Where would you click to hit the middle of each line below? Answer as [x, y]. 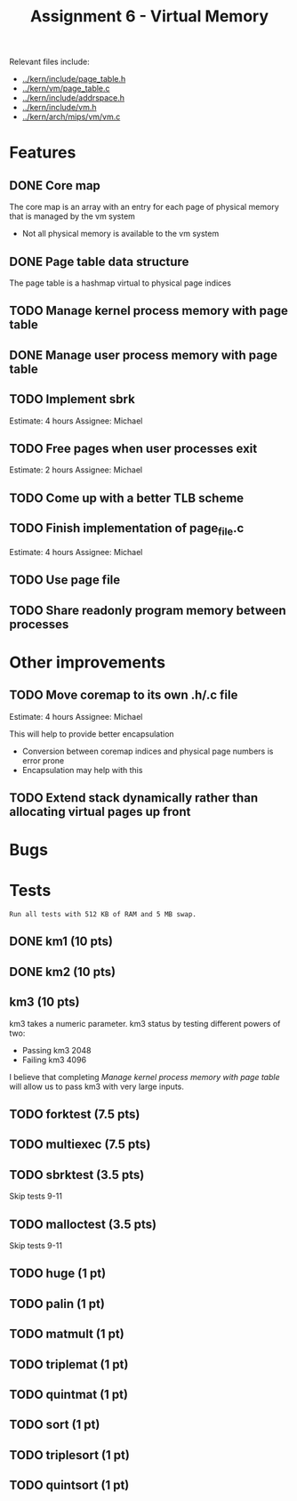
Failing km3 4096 [54, 1060]
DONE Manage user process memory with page [144, 355]
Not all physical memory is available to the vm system [120, 234]
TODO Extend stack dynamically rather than [134, 798]
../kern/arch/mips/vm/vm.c [71, 117]
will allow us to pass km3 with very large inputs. [96, 1086]
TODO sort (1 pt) [55, 1425]
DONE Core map [55, 186]
